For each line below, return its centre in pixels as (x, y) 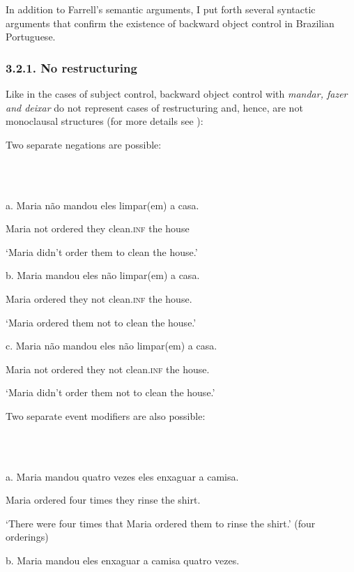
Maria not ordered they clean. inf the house (98, 228)
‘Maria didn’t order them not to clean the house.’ (110, 392)
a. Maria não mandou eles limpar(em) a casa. (102, 205)
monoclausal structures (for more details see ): (105, 121)
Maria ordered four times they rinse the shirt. (103, 500)
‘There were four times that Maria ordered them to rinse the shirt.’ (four (161, 523)
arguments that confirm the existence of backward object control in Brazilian (170, 23)
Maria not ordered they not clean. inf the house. (108, 369)
